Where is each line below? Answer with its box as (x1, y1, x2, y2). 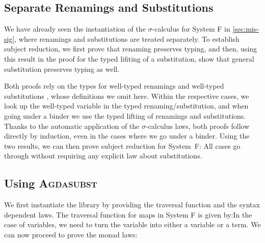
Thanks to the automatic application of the (4, 120, 140, 131)
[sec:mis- (232, 23, 259, 34)
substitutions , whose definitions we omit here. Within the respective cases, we (4, 90, 249, 101)
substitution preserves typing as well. (4, 63, 120, 74)
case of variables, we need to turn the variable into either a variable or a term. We (4, 219, 261, 230)
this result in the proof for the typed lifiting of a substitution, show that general (4, 53, 254, 64)
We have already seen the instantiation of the (4, 23, 146, 34)
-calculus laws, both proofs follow (145, 120, 250, 131)
